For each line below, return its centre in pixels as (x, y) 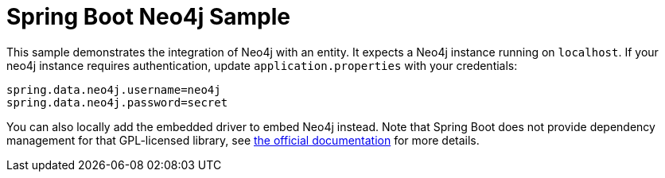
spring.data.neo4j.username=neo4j (114, 89)
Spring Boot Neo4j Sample (149, 17)
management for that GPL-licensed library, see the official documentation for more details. (243, 140)
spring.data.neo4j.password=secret (117, 102)
